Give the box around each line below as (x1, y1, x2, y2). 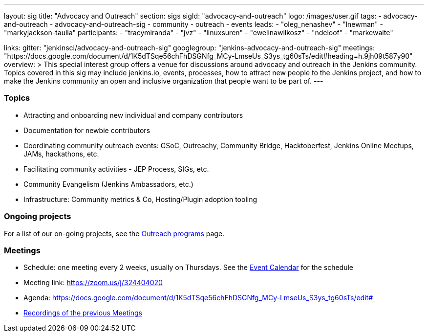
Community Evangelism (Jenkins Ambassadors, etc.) (23, 179, 193, 188)
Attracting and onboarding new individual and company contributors (23, 111, 243, 119)
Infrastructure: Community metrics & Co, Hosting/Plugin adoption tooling (23, 195, 257, 203)
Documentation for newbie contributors (23, 126, 150, 134)
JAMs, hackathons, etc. (23, 149, 99, 158)
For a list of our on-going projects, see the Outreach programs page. (4, 229, 225, 238)
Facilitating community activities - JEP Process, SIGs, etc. (23, 164, 209, 173)
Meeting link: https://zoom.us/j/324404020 (23, 278, 163, 287)
